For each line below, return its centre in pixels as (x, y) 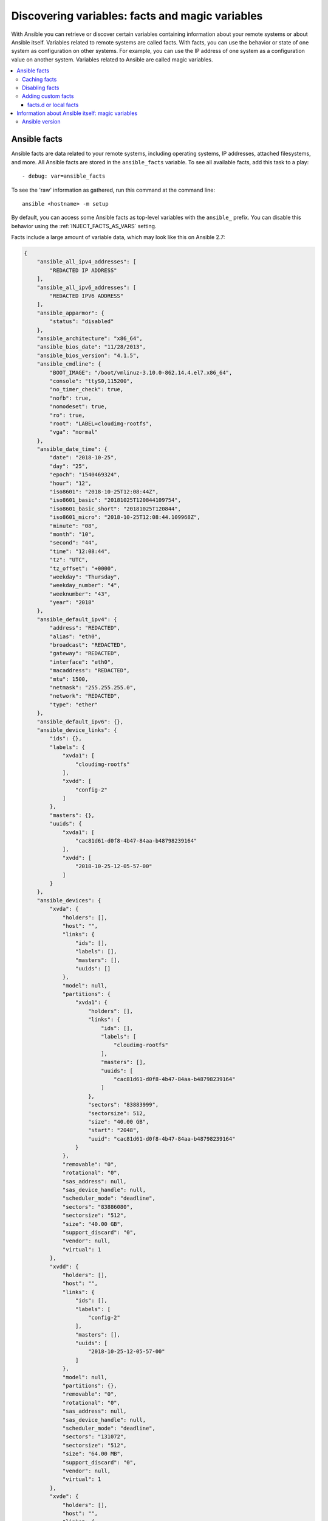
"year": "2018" (72, 603)
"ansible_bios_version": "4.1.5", (88, 355)
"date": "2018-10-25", (84, 458)
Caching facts (39, 79)
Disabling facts (41, 88)
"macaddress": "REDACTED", (90, 670)
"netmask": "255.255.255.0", (93, 687)
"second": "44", (74, 543)
